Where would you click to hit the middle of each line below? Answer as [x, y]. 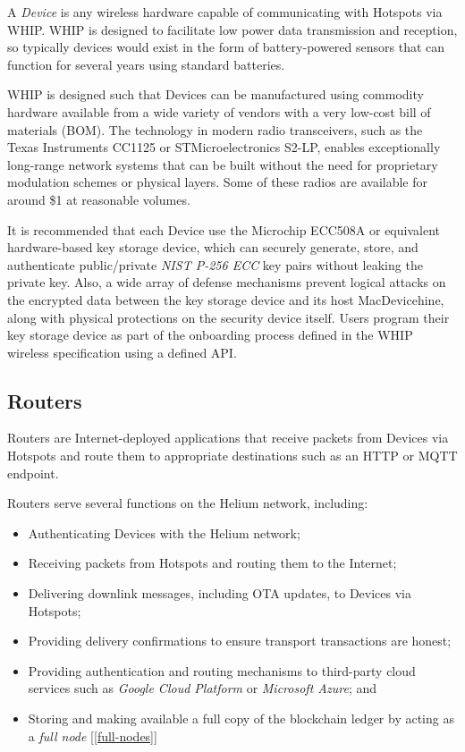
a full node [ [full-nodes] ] [93, 735]
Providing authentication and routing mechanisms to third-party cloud [222, 670]
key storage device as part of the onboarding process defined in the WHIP [210, 335]
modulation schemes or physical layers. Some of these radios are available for [218, 182]
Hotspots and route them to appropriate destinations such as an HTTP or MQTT [232, 456]
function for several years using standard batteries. [146, 64]
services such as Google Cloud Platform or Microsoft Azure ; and [202, 688]
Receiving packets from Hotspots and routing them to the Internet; [212, 563]
